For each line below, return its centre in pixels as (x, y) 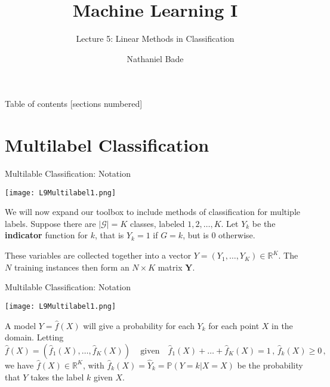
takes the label (57, 377)
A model (21, 325)
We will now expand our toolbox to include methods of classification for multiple (153, 212)
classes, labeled (157, 223)
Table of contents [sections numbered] (74, 104)
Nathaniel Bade (155, 58)
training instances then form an (72, 267)
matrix (170, 267)
